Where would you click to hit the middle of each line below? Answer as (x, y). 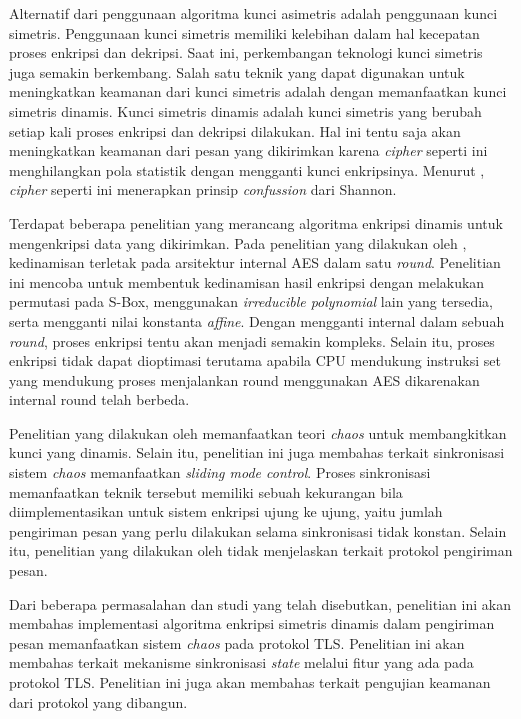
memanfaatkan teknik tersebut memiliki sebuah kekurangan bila (206, 491)
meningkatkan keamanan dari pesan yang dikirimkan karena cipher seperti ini (248, 150)
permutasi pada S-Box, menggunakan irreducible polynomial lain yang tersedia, (251, 301)
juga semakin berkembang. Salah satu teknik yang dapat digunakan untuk (237, 71)
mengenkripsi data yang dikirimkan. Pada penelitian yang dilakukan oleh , (238, 242)
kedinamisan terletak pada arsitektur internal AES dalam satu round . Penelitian (255, 262)
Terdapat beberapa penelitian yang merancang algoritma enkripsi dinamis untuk (256, 222)
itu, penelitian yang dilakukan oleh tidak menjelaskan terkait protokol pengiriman (261, 550)
